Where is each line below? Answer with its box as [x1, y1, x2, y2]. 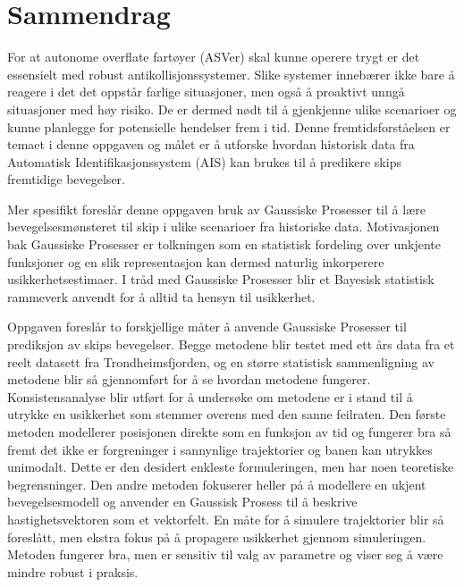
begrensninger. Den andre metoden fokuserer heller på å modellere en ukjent [7, 474, 426, 493]
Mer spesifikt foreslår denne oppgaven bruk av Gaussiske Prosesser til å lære [7, 199, 426, 218]
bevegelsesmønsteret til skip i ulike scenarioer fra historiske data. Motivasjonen [7, 217, 440, 236]
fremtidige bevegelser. [7, 170, 125, 189]
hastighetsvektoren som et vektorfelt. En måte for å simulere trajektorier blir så [7, 509, 444, 528]
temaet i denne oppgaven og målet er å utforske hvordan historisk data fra [7, 135, 415, 154]
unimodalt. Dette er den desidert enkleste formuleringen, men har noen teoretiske [7, 457, 454, 476]
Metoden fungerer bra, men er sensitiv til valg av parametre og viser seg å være [7, 545, 443, 564]
